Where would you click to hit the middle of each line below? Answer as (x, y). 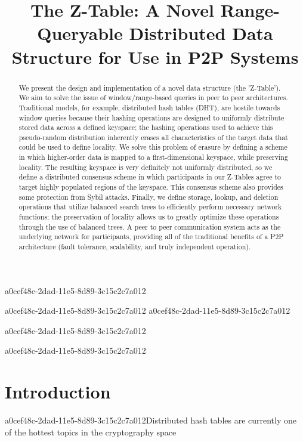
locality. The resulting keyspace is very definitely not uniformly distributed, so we (146, 167)
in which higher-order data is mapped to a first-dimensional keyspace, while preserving (153, 157)
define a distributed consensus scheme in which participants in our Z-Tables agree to (150, 177)
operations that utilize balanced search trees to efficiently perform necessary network (150, 207)
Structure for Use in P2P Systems (155, 56)
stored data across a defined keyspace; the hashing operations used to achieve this (146, 127)
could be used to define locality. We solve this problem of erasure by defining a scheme (153, 147)
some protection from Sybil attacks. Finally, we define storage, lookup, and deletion (149, 197)
